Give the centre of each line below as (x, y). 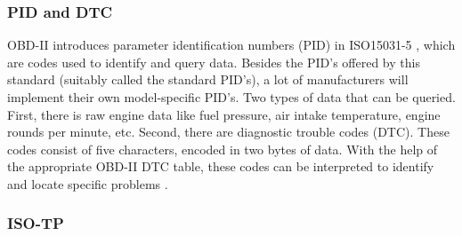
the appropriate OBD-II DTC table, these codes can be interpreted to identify (221, 166)
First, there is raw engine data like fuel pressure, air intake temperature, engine (224, 114)
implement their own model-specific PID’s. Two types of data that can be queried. (231, 97)
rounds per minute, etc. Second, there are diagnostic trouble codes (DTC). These (228, 132)
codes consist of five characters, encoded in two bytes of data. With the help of (223, 149)
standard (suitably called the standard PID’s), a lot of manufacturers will (208, 79)
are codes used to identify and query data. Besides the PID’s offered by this (214, 62)
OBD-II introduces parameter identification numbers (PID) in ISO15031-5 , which (231, 45)
